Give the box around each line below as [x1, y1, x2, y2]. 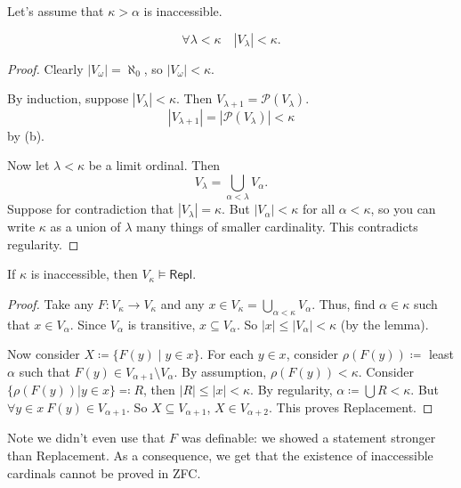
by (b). [7, 126, 45, 144]
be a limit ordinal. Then [88, 156, 221, 175]
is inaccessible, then [30, 264, 138, 283]
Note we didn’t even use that [7, 428, 166, 447]
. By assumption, [174, 362, 267, 380]
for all [302, 199, 336, 218]
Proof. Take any [7, 294, 94, 313]
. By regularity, [250, 380, 333, 399]
